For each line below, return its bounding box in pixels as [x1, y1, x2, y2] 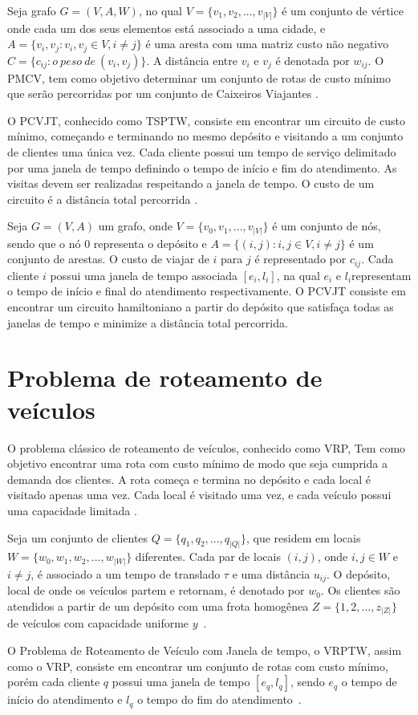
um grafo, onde [98, 217, 172, 234]
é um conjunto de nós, [272, 217, 381, 234]
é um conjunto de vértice [282, 2, 404, 18]
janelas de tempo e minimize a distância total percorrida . [7, 314, 288, 331]
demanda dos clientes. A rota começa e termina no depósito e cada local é [7, 470, 371, 487]
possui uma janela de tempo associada [50, 266, 238, 283]
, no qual [138, 2, 182, 18]
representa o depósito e [93, 234, 207, 251]
